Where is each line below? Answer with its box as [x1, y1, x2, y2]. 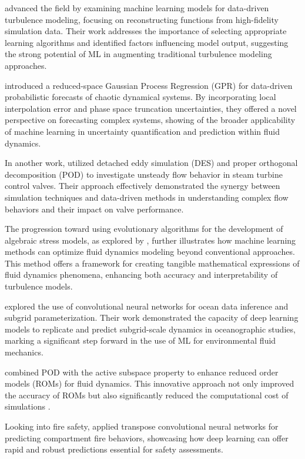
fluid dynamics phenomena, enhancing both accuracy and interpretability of [5, 268, 278, 281]
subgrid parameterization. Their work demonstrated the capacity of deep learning [5, 311, 299, 324]
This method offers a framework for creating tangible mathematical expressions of [5, 257, 300, 269]
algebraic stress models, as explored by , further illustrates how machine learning [5, 234, 296, 246]
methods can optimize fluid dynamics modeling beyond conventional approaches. [5, 245, 295, 258]
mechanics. [5, 346, 43, 358]
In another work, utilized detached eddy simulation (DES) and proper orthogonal [5, 157, 298, 169]
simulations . [5, 400, 51, 413]
